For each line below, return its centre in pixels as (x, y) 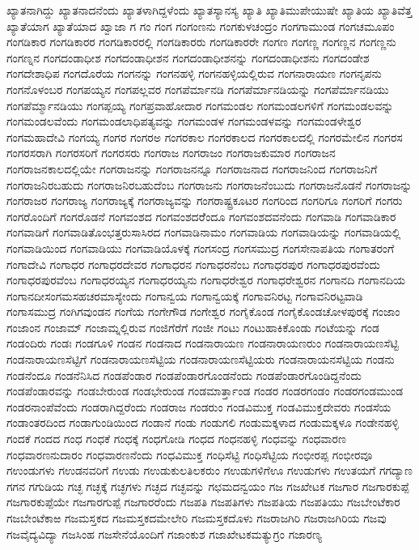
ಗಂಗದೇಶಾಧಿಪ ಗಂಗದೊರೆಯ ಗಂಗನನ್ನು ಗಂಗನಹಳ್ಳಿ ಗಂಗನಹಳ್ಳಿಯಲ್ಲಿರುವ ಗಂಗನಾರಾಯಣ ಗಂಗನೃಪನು (194, 73)
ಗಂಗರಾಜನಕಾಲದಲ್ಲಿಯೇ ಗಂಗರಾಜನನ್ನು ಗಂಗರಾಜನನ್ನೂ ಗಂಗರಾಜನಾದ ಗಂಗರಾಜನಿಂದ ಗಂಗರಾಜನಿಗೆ (192, 168)
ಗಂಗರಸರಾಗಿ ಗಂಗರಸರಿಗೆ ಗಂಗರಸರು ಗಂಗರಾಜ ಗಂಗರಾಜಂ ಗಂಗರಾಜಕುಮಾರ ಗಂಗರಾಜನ (171, 153)
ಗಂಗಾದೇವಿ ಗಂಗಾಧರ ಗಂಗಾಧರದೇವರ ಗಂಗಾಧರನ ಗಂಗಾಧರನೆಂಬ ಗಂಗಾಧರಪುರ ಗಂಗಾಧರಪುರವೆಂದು (194, 264)
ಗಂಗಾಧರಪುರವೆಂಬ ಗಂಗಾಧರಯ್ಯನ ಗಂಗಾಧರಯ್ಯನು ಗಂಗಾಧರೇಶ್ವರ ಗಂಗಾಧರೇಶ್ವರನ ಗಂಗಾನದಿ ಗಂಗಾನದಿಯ (206, 280)
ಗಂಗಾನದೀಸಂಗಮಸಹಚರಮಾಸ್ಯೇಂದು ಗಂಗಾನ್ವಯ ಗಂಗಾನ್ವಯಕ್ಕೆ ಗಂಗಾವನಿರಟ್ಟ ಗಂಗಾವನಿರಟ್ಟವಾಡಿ (185, 295)
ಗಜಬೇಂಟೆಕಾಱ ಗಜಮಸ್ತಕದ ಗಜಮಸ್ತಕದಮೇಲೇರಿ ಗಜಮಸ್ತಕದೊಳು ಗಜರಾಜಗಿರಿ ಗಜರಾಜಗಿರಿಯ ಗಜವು (197, 518)
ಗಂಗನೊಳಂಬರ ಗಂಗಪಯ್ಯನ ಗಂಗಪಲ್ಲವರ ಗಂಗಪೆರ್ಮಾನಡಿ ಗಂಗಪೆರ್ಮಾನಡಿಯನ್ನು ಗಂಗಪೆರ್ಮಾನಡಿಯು (198, 89)
